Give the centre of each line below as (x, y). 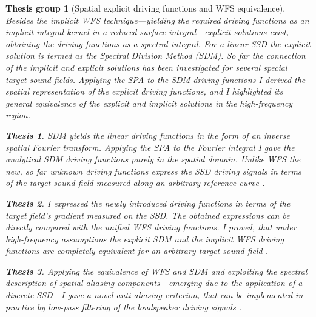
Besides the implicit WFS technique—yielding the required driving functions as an (157, 20)
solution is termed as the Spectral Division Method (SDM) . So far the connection (156, 55)
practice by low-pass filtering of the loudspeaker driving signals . (124, 306)
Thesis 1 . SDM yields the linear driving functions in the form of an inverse (148, 135)
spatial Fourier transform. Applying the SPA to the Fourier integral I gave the (150, 147)
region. (18, 115)
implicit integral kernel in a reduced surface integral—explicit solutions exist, (147, 32)
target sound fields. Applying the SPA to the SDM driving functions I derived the (156, 79)
